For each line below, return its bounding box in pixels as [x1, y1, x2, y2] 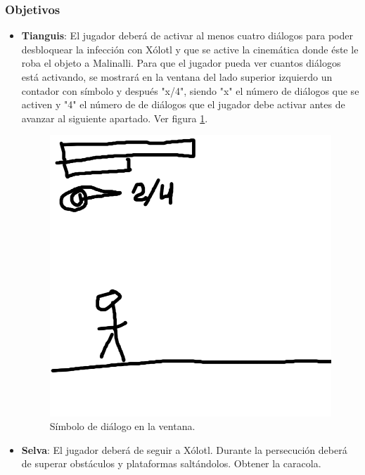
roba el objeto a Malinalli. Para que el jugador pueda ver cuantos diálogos [21, 56, 341, 70]
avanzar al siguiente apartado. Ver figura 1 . [21, 110, 208, 125]
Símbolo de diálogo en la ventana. [49, 419, 196, 434]
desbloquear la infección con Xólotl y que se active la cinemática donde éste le [21, 41, 359, 56]
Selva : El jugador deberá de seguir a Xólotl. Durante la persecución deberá [21, 442, 347, 457]
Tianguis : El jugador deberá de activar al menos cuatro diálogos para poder [21, 28, 353, 43]
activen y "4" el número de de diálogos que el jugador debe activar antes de [21, 97, 345, 112]
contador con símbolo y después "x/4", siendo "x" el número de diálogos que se [21, 83, 359, 98]
